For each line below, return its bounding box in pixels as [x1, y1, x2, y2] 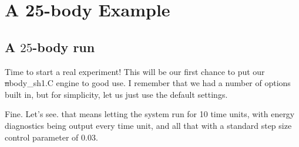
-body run [32, 37, 95, 56]
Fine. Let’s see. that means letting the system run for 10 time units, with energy [5, 108, 295, 120]
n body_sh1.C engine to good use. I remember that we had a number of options [5, 77, 291, 89]
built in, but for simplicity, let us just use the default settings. [5, 88, 228, 100]
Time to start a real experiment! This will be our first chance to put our [5, 65, 265, 77]
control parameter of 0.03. [5, 131, 98, 143]
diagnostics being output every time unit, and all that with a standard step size [5, 119, 292, 131]
